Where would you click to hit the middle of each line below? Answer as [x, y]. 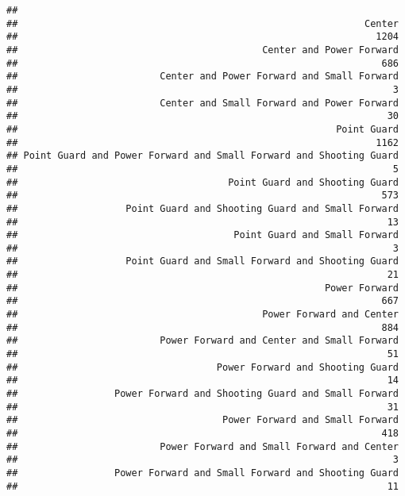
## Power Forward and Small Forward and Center [202, 446]
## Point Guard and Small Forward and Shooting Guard [202, 261]
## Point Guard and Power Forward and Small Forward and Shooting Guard [202, 156]
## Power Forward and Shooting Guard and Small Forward [202, 394]
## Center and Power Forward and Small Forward [202, 77]
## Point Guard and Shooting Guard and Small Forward [202, 208]
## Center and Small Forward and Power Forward [202, 103]
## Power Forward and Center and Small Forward [202, 341]
